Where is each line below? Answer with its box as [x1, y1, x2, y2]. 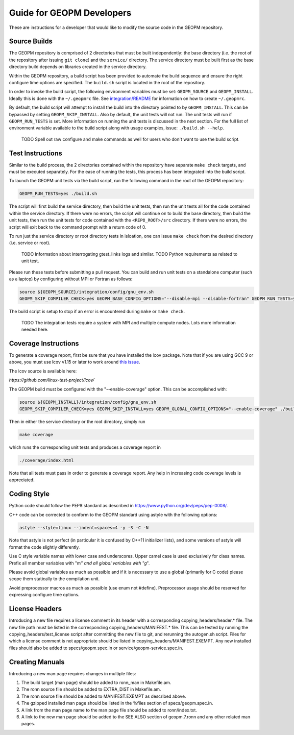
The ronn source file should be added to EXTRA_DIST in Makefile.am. [21, 686, 161, 692]
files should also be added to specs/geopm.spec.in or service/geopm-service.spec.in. [9, 645, 183, 651]
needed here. [21, 326, 49, 333]
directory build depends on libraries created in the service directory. [9, 64, 147, 70]
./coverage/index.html [19, 457, 74, 463]
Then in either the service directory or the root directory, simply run [9, 418, 146, 424]
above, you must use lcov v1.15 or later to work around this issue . [9, 359, 141, 365]
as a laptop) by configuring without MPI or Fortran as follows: [9, 276, 133, 282]
